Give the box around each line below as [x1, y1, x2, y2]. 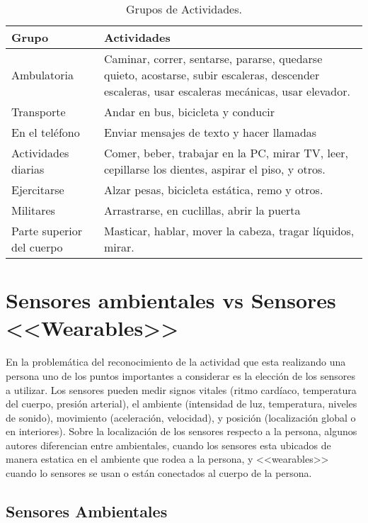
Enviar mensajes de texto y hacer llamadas [104, 124, 317, 140]
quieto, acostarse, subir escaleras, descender [104, 67, 320, 83]
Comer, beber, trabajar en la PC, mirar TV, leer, [104, 145, 348, 161]
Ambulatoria [11, 67, 74, 83]
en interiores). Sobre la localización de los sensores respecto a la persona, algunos [6, 424, 357, 439]
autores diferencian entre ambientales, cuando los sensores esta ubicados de [6, 437, 331, 452]
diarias [11, 161, 45, 177]
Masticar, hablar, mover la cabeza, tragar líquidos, [104, 223, 355, 239]
